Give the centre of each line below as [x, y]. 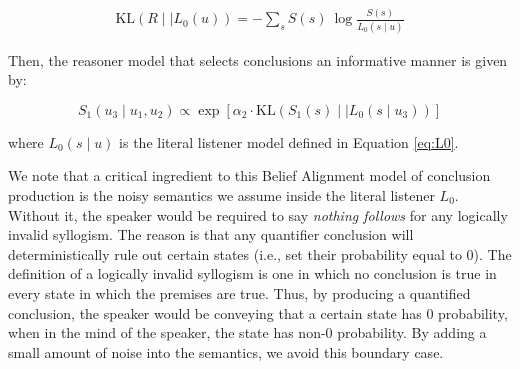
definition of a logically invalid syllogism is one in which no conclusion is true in [252, 273]
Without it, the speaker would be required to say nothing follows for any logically [258, 214]
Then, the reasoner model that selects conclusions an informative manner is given [258, 59]
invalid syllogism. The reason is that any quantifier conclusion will [211, 234]
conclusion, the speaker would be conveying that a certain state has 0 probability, [258, 312]
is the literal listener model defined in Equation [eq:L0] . [289, 141]
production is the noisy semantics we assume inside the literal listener [221, 195]
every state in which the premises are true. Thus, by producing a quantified [239, 293]
